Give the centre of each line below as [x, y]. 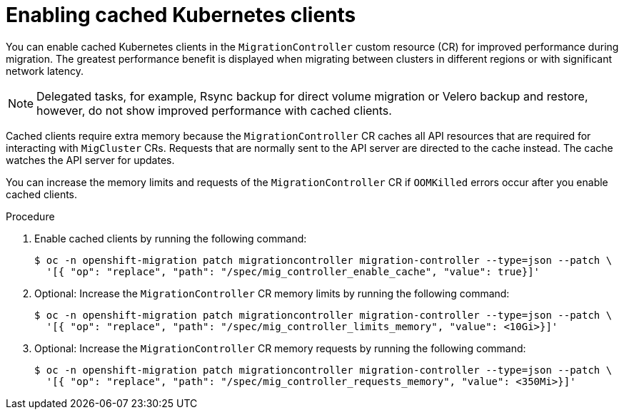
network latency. [45, 71]
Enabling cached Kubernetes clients [181, 15]
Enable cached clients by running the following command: [171, 238]
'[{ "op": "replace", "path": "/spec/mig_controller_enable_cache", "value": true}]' [293, 271]
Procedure [30, 216]
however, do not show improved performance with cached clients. [214, 110]
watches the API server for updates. [90, 160]
